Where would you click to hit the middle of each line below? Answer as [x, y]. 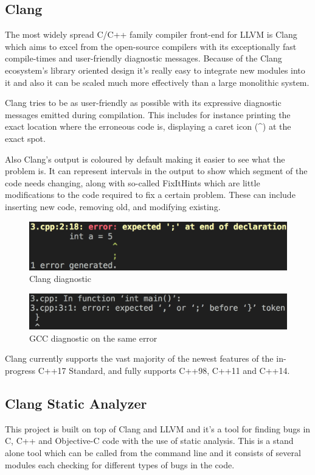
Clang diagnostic [60, 279]
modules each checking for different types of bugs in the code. [120, 464]
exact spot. [25, 138]
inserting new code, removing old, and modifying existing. [113, 206]
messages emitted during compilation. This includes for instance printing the [148, 114]
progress [20, 370]
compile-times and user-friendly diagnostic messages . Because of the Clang [144, 58]
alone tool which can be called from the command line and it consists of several [153, 452]
